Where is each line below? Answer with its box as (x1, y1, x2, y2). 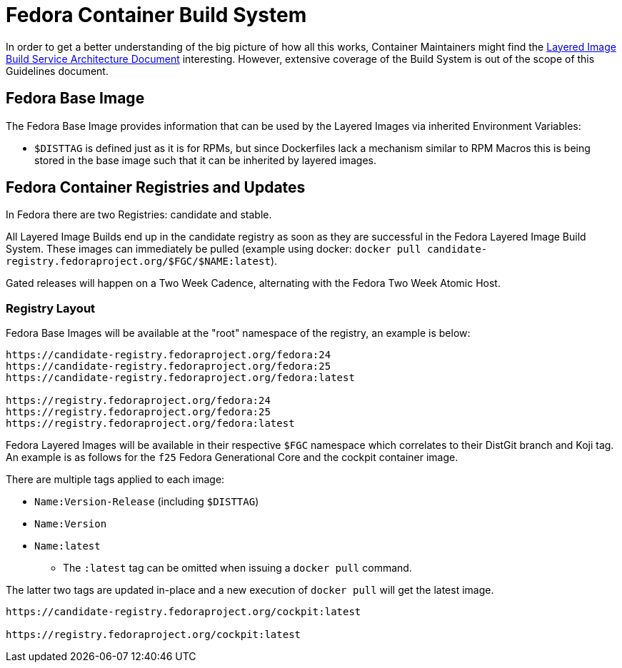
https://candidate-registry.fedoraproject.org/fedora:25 (6, 360, 331, 373)
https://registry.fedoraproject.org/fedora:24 (6, 395, 271, 407)
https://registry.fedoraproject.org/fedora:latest (6, 417, 295, 430)
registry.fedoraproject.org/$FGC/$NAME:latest (6, 255, 271, 268)
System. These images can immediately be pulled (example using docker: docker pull (6, 243, 421, 255)
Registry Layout (6, 300, 96, 315)
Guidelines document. (6, 64, 109, 77)
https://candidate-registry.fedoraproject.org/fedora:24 (6, 349, 331, 361)
